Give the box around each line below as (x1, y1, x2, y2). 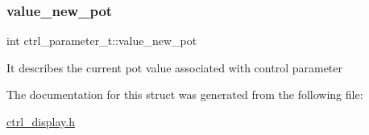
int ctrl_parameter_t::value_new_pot (6, 32, 197, 49)
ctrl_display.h (6, 113, 75, 129)
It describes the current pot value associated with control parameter (6, 59, 343, 76)
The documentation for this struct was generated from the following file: (6, 86, 363, 103)
